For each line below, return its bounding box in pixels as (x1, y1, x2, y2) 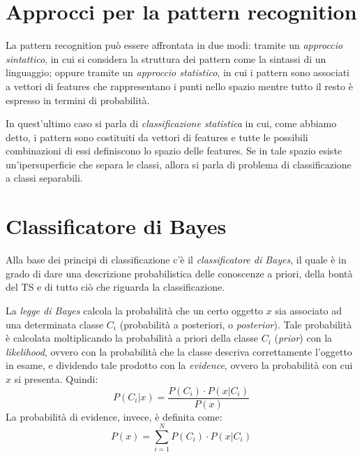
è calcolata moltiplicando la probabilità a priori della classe (6, 331, 258, 345)
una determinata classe (6, 317, 104, 331)
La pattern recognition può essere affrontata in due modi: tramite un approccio (6, 38, 343, 52)
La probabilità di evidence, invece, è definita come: (6, 409, 223, 423)
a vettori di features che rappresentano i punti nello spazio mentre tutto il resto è (6, 78, 353, 93)
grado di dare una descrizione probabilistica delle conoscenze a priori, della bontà (6, 266, 353, 280)
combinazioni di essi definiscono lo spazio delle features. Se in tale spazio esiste (6, 143, 342, 158)
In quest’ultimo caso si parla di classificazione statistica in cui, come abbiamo (6, 116, 337, 131)
